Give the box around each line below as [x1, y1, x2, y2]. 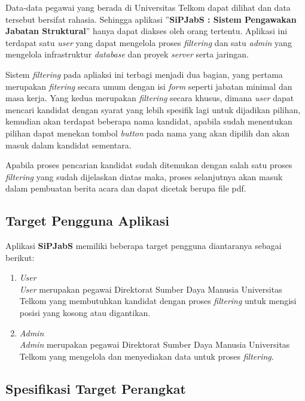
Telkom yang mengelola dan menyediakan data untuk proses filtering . [19, 350, 274, 362]
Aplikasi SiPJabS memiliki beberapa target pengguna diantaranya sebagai [5, 239, 282, 252]
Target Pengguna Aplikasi [5, 211, 169, 230]
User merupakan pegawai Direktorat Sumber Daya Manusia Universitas [19, 282, 282, 295]
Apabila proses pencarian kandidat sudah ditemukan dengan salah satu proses [5, 159, 292, 171]
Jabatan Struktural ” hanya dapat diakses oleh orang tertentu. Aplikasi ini [5, 25, 288, 37]
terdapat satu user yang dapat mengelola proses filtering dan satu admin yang [5, 36, 292, 48]
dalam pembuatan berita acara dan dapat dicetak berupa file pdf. [5, 182, 246, 195]
